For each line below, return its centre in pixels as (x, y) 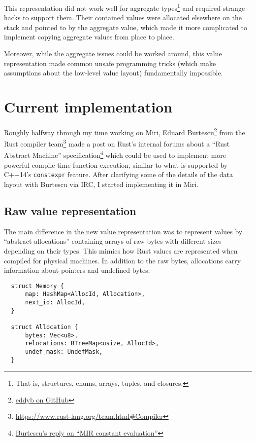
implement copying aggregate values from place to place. (89, 37)
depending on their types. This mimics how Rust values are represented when (121, 250)
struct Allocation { (45, 327)
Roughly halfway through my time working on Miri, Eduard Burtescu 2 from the (125, 131)
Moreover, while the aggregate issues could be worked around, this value (113, 54)
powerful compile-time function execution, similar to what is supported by (116, 165)
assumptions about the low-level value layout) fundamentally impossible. (113, 73)
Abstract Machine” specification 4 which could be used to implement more (115, 154)
